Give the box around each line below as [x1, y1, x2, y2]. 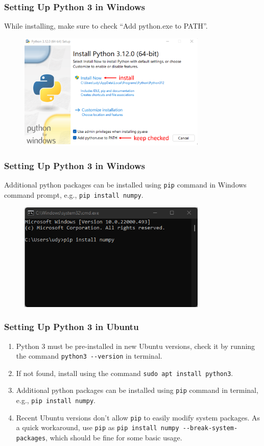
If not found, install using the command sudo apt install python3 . [16, 367, 233, 378]
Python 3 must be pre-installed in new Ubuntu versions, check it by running [16, 340, 255, 351]
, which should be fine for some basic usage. [45, 432, 182, 443]
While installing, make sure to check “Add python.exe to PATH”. [4, 20, 208, 31]
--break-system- [182, 425, 238, 432]
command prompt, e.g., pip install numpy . [4, 189, 143, 200]
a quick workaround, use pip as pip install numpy [16, 422, 179, 433]
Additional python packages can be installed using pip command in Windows [4, 179, 247, 190]
